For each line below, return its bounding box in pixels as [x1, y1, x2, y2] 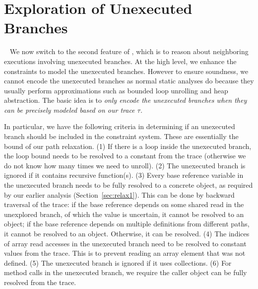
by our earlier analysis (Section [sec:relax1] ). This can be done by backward [4, 189, 235, 200]
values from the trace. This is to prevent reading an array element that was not [4, 248, 246, 258]
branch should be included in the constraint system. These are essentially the [4, 131, 239, 142]
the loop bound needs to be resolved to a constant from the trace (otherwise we [4, 150, 246, 161]
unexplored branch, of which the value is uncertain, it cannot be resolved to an [4, 209, 244, 219]
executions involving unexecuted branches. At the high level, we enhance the [4, 56, 237, 66]
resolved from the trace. [4, 277, 76, 287]
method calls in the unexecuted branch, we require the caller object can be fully [4, 267, 247, 278]
